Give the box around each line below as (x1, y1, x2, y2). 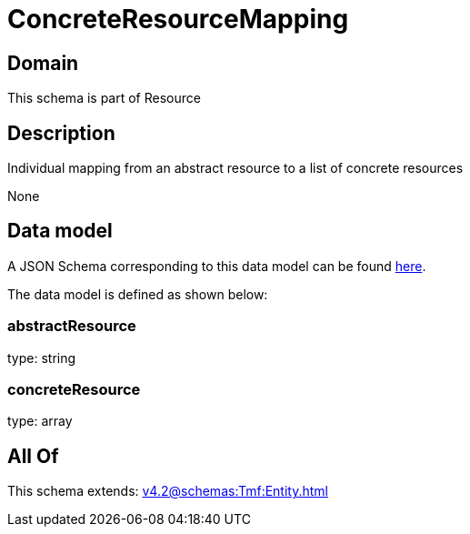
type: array (7, 413, 73, 429)
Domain (7, 51, 79, 75)
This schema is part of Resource (7, 90, 201, 106)
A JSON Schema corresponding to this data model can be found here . (7, 257, 426, 274)
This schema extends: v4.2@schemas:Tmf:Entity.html (7, 483, 328, 499)
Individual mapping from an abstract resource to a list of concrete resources (7, 160, 464, 176)
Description (7, 121, 115, 145)
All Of (7, 444, 59, 468)
